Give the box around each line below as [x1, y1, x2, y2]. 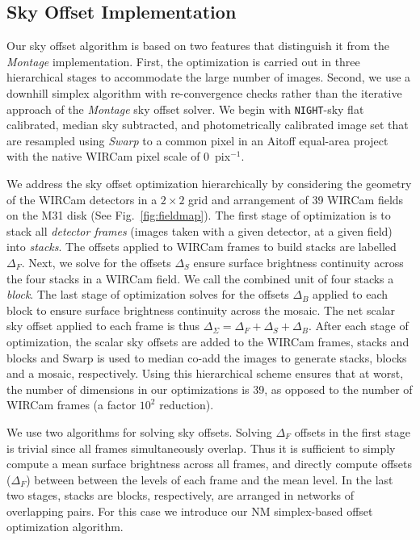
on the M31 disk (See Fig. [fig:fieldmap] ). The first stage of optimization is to [6, 207, 391, 224]
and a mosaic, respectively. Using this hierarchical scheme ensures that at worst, [6, 365, 404, 382]
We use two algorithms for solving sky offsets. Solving [6, 423, 272, 440]
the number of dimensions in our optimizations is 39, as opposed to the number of [6, 380, 413, 397]
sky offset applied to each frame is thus [6, 317, 200, 334]
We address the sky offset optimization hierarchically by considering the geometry [6, 175, 412, 192]
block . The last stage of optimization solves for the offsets [6, 286, 289, 303]
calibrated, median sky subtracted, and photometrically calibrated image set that [6, 116, 409, 133]
